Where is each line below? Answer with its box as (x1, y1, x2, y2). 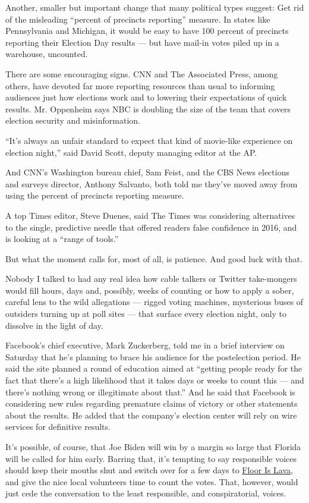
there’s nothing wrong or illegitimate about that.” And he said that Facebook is (5, 385, 295, 398)
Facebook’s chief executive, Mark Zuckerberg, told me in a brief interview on (5, 339, 285, 351)
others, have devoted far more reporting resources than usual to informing (5, 79, 275, 92)
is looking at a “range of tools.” (5, 232, 119, 245)
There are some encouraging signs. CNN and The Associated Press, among (5, 67, 278, 80)
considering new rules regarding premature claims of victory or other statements (5, 397, 298, 410)
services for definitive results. (5, 420, 111, 433)
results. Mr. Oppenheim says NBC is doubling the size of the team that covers (5, 102, 291, 115)
